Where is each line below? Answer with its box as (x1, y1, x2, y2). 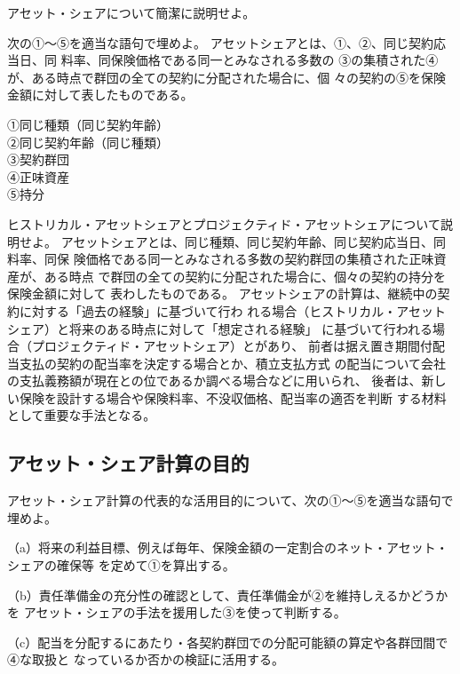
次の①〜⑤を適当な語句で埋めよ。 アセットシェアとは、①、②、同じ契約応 (7, 33, 447, 52)
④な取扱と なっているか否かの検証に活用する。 (7, 650, 284, 669)
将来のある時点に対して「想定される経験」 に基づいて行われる (68, 319, 433, 337)
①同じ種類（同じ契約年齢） (7, 115, 169, 133)
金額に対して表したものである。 (7, 85, 194, 104)
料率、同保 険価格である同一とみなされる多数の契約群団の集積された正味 (7, 250, 434, 268)
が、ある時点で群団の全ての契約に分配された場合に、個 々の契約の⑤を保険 (7, 67, 446, 86)
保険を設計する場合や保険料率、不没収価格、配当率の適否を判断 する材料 (19, 388, 447, 407)
